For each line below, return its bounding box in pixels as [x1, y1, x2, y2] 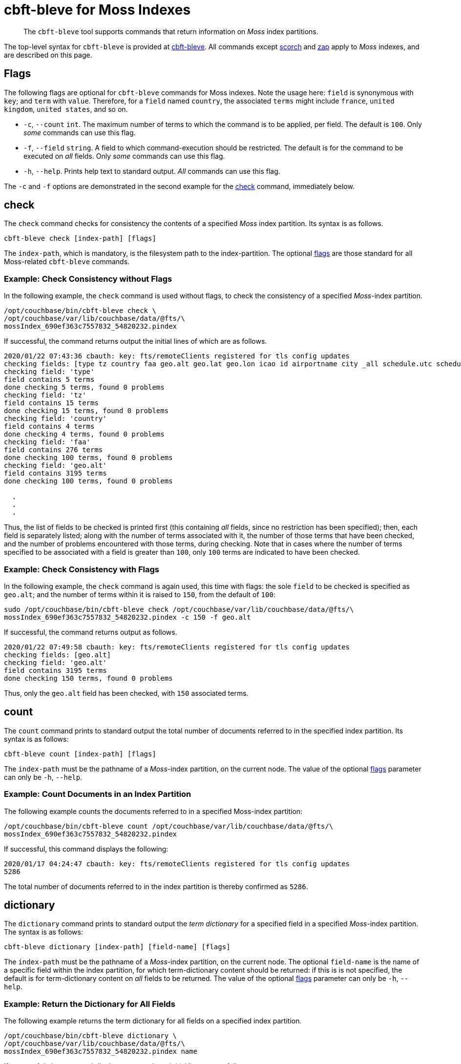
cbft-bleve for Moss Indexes [4, 1, 191, 18]
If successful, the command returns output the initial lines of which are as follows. [4, 337, 267, 346]
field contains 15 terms [4, 399, 99, 407]
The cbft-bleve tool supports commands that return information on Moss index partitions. [23, 27, 318, 36]
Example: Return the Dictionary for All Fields [4, 999, 175, 1009]
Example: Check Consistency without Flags [4, 273, 172, 284]
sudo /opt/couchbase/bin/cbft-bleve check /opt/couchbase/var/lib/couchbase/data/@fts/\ [4, 605, 354, 613]
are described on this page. [4, 50, 92, 59]
